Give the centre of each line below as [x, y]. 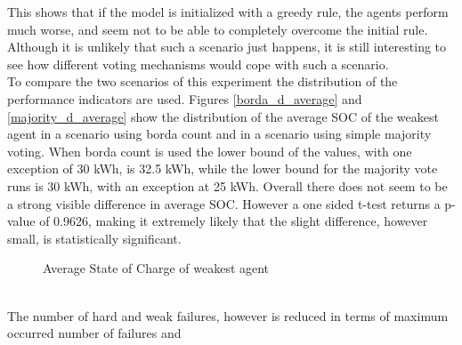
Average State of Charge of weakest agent [156, 268]
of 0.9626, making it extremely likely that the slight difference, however [234, 221]
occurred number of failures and [94, 333]
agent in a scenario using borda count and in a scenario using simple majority [219, 134]
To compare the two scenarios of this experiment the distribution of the [203, 81]
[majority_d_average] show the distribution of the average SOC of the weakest [223, 116]
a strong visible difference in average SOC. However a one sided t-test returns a [224, 203]
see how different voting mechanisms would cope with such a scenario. [198, 64]
